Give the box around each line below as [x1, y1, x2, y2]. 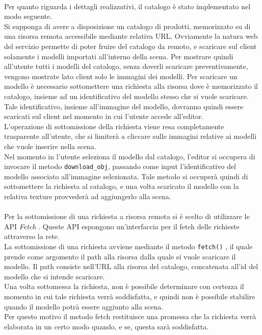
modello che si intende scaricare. [4, 271, 105, 281]
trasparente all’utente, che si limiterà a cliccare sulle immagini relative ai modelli [4, 131, 257, 141]
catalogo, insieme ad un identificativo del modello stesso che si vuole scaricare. [4, 90, 249, 101]
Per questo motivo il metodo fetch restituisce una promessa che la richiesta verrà [4, 311, 256, 322]
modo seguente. [4, 11, 53, 21]
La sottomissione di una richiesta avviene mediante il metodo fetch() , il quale [4, 241, 253, 251]
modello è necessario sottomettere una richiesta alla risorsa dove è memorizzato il [4, 81, 258, 91]
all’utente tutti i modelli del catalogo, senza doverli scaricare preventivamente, [4, 61, 248, 71]
